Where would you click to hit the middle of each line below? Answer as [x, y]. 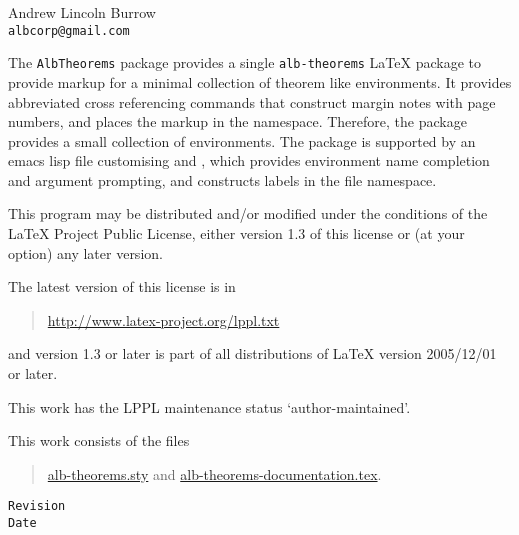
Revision [37, 506]
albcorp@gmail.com [69, 30]
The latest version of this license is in [122, 286]
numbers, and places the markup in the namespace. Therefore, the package [237, 121]
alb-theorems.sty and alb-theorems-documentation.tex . [214, 473]
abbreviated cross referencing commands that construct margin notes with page [252, 101]
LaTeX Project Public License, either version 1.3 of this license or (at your [236, 233]
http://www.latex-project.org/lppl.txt [163, 319]
